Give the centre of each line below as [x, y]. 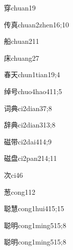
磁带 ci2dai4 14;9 [28, 141]
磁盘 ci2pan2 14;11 [31, 158]
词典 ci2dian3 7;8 [28, 108]
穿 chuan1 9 [20, 7]
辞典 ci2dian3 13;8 [30, 125]
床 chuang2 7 [22, 58]
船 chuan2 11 [22, 41]
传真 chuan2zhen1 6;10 [36, 24]
